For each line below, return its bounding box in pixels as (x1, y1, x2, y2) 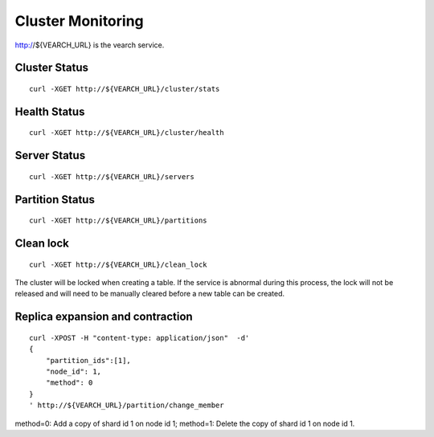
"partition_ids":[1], (45, 356, 132, 365)
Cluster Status (14, 61, 88, 75)
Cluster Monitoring (14, 12, 144, 30)
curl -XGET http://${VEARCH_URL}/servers (29, 172, 194, 181)
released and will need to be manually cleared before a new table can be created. (14, 289, 285, 299)
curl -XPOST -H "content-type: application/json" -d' (29, 333, 250, 342)
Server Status (14, 149, 86, 162)
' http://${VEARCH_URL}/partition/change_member (29, 401, 224, 410)
